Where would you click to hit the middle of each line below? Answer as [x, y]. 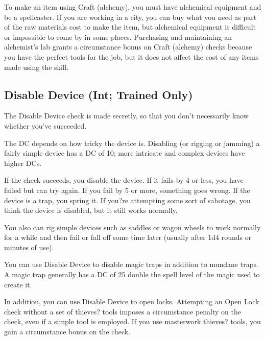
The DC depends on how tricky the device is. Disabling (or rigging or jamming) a [132, 143]
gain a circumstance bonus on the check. [67, 332]
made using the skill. [37, 67]
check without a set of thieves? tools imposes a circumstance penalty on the [123, 311]
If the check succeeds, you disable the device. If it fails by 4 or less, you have [124, 180]
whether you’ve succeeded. [45, 125]
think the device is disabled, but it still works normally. [91, 210]
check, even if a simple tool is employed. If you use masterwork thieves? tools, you [132, 321]
